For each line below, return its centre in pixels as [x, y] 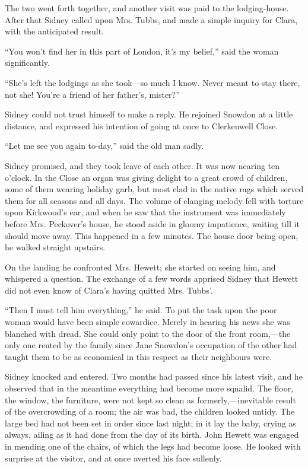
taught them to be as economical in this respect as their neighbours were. [139, 356]
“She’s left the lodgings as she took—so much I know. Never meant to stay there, [153, 82]
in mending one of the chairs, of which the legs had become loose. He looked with [153, 446]
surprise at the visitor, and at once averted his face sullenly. [113, 458]
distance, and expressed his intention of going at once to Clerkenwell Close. [142, 125]
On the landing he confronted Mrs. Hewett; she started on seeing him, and [140, 267]
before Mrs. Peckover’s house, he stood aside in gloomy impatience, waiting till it [152, 223]
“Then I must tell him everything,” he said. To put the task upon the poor [141, 310]
